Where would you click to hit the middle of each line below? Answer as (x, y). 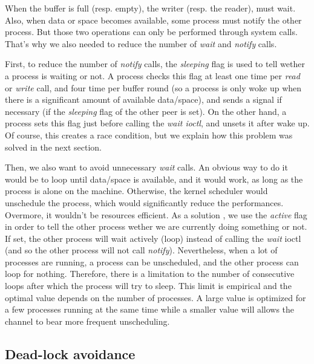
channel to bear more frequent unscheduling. (87, 321)
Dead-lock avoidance (70, 353)
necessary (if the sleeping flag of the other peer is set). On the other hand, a (146, 111)
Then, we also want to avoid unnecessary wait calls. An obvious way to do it (146, 167)
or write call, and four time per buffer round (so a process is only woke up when (153, 87)
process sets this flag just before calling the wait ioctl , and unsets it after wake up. (157, 123)
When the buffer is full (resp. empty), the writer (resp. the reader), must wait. (150, 8)
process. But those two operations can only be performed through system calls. (151, 32)
